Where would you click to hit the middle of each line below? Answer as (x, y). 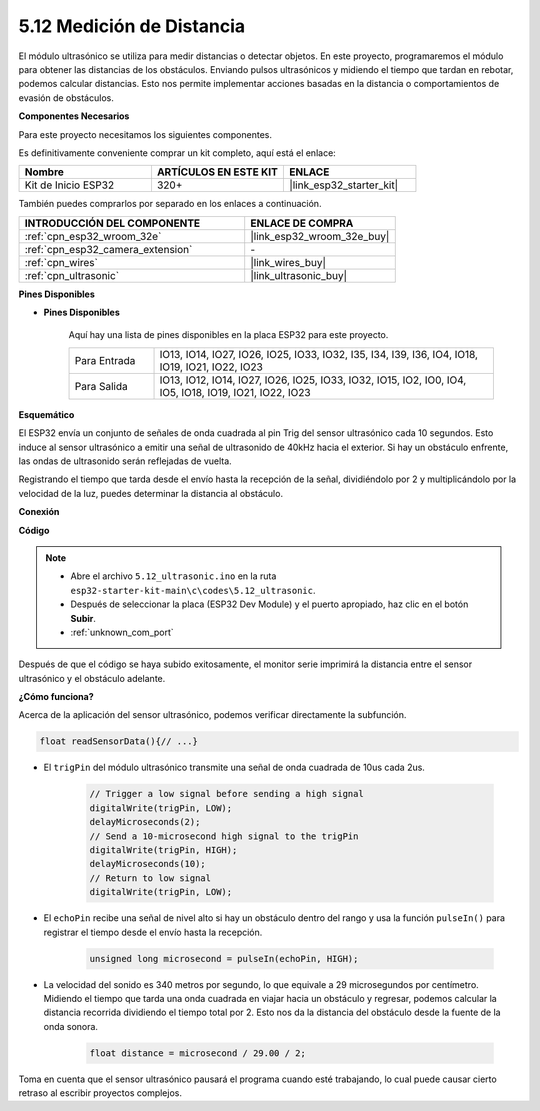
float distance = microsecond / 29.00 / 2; (198, 1053)
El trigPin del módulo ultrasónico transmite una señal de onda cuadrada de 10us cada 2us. (234, 767)
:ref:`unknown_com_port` (122, 632)
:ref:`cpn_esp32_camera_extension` (108, 249)
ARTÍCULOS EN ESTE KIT (217, 172)
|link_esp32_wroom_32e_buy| (320, 236)
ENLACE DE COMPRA (302, 223)
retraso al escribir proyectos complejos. (100, 1093)
